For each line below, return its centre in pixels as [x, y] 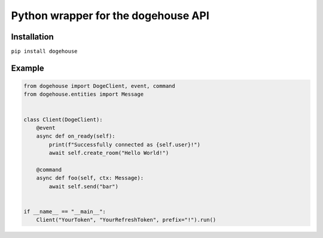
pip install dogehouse [44, 51]
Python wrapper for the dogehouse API [110, 16]
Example [28, 68]
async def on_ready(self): [76, 136]
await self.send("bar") [84, 186]
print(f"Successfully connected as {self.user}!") [124, 144]
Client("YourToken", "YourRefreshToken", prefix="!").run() [126, 220]
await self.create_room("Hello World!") [109, 153]
